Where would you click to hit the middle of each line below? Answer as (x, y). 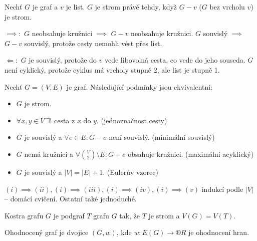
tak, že (130, 215)
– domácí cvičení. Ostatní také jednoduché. (71, 199)
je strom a (164, 215)
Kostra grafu (24, 215)
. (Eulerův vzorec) (131, 172)
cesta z (64, 120)
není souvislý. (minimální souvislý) (162, 137)
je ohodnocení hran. (219, 232)
